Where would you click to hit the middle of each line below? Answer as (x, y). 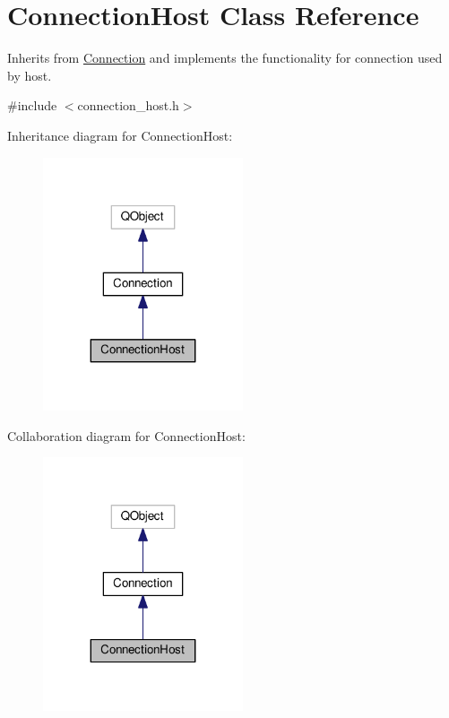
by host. (30, 75)
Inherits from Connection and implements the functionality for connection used (225, 58)
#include (32, 105)
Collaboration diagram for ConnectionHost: (126, 435)
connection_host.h (128, 105)
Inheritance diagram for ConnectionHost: (120, 135)
